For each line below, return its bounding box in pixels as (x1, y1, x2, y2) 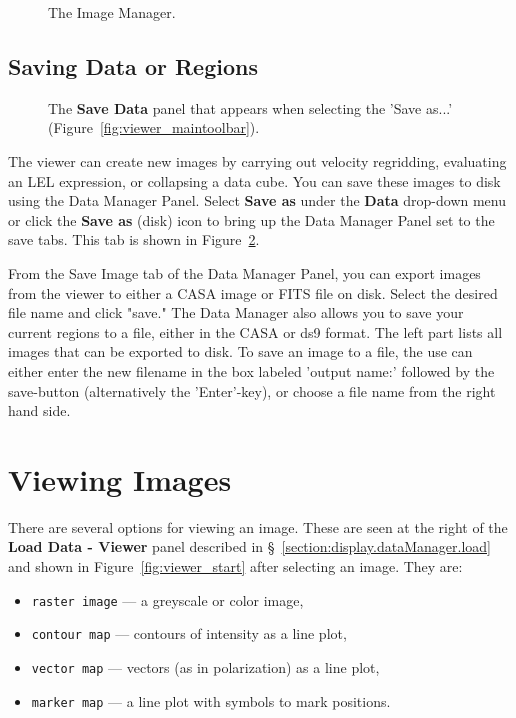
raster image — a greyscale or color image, (31, 589, 304, 610)
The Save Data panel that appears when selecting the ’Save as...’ (48, 97, 453, 118)
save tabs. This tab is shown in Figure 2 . (8, 229, 260, 250)
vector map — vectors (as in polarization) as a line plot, (31, 656, 380, 677)
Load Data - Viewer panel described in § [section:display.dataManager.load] (8, 536, 491, 557)
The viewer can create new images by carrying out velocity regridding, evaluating (8, 150, 507, 171)
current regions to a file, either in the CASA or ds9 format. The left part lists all (8, 321, 503, 342)
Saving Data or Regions (8, 50, 258, 81)
